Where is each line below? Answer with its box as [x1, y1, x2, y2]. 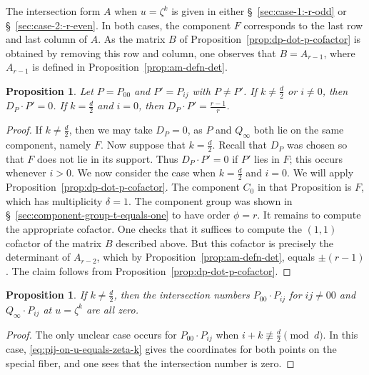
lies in [253, 151, 280, 166]
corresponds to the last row [243, 17, 363, 32]
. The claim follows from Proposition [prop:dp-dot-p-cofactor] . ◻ [6, 263, 291, 278]
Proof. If [6, 122, 42, 137]
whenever [6, 165, 46, 180]
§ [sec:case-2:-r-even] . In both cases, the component [6, 17, 231, 32]
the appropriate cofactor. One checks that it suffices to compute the [6, 221, 302, 236]
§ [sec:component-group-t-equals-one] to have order [6, 207, 231, 222]
